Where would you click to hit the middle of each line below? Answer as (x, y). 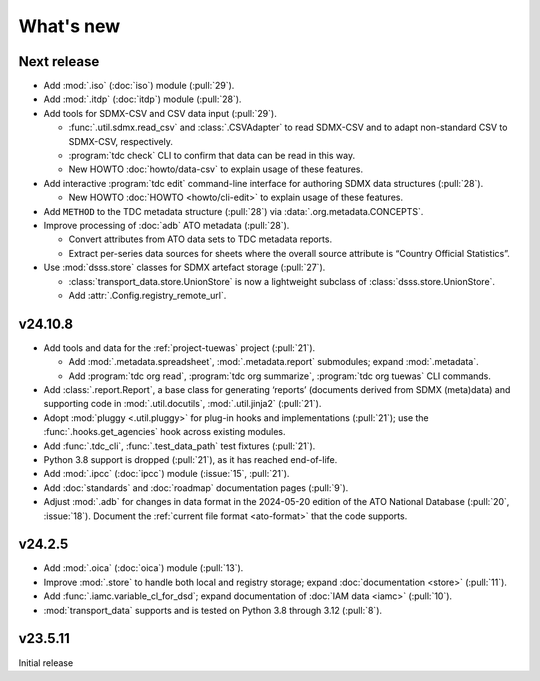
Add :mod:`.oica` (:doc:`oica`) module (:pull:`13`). (143, 568)
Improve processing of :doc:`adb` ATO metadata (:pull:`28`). (166, 225)
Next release (59, 61)
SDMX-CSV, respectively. (121, 141)
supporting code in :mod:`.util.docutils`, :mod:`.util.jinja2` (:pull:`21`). (182, 404)
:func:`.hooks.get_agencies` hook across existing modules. (164, 432)
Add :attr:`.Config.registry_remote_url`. (147, 295)
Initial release (46, 662)
